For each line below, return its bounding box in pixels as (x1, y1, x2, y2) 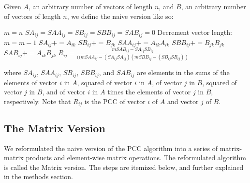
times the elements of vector (107, 87, 191, 97)
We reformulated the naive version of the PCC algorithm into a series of (4, 143, 218, 153)
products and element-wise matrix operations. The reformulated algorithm (26, 152, 247, 163)
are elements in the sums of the (137, 67, 230, 77)
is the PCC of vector (84, 96, 146, 106)
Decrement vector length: (157, 27, 232, 37)
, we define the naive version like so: (67, 11, 174, 21)
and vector (167, 96, 199, 106)
